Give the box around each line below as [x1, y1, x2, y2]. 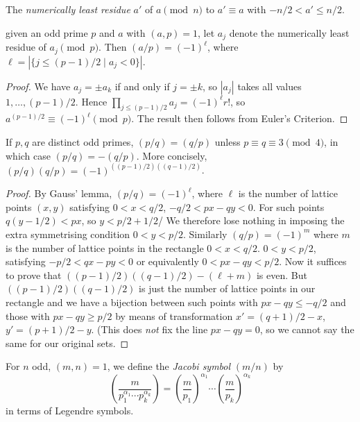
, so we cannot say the [259, 322, 354, 337]
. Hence [75, 94, 108, 108]
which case [6, 148, 51, 162]
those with [6, 308, 50, 323]
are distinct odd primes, [32, 134, 134, 149]
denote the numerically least [229, 25, 350, 40]
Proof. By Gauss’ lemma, [6, 186, 112, 201]
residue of [6, 40, 46, 54]
